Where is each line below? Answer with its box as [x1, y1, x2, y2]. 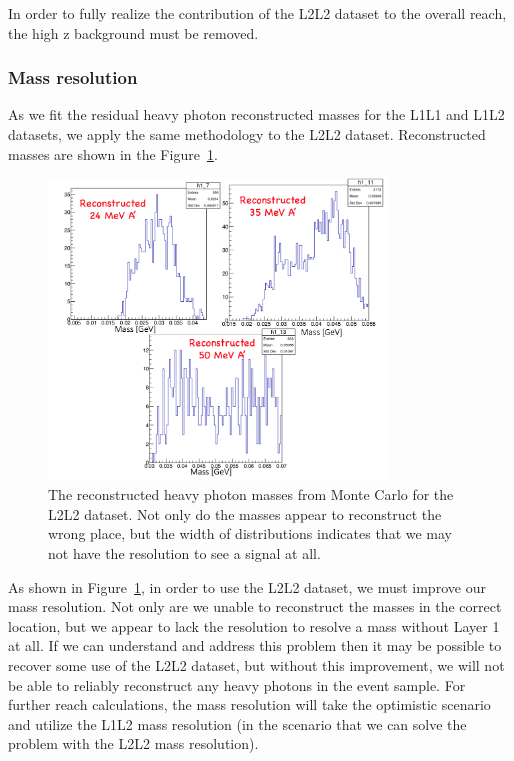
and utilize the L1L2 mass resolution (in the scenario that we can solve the [8, 713, 467, 734]
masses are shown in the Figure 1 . [8, 143, 218, 164]
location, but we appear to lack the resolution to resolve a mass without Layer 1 [8, 615, 500, 636]
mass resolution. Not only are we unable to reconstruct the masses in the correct [8, 596, 502, 617]
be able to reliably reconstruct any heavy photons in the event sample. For [8, 674, 466, 695]
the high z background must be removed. [8, 22, 259, 43]
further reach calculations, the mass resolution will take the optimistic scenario [8, 694, 491, 715]
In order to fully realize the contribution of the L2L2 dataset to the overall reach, [8, 3, 507, 23]
